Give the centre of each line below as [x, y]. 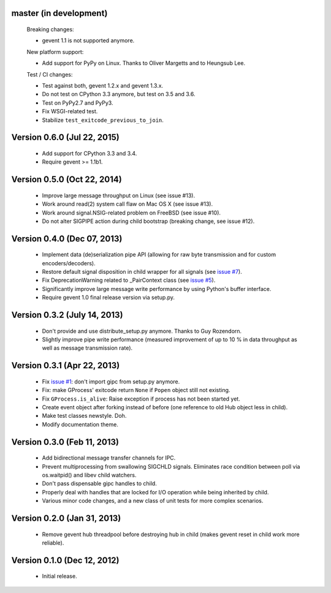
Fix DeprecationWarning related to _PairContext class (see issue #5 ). [129, 280]
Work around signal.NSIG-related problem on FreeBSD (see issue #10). [131, 213]
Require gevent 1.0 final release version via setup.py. [108, 298]
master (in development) [59, 13]
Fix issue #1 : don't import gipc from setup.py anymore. [111, 381]
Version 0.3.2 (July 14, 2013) [67, 315]
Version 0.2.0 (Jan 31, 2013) [66, 518]
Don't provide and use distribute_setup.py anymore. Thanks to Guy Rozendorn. [142, 331]
